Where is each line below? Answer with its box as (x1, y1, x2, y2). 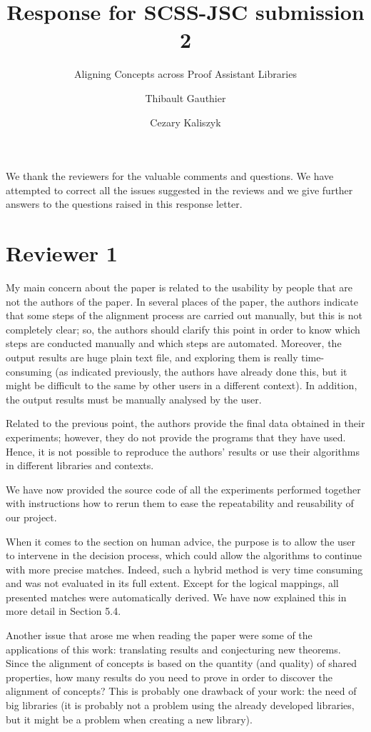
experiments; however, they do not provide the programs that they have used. (6, 429, 346, 444)
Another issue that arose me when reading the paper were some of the (6, 628, 312, 643)
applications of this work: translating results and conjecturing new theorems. (6, 641, 341, 656)
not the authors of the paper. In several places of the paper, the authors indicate (6, 294, 359, 309)
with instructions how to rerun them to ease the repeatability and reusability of (6, 496, 354, 511)
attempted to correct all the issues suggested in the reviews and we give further (6, 182, 353, 197)
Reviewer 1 (6, 239, 118, 268)
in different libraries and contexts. (6, 458, 154, 473)
